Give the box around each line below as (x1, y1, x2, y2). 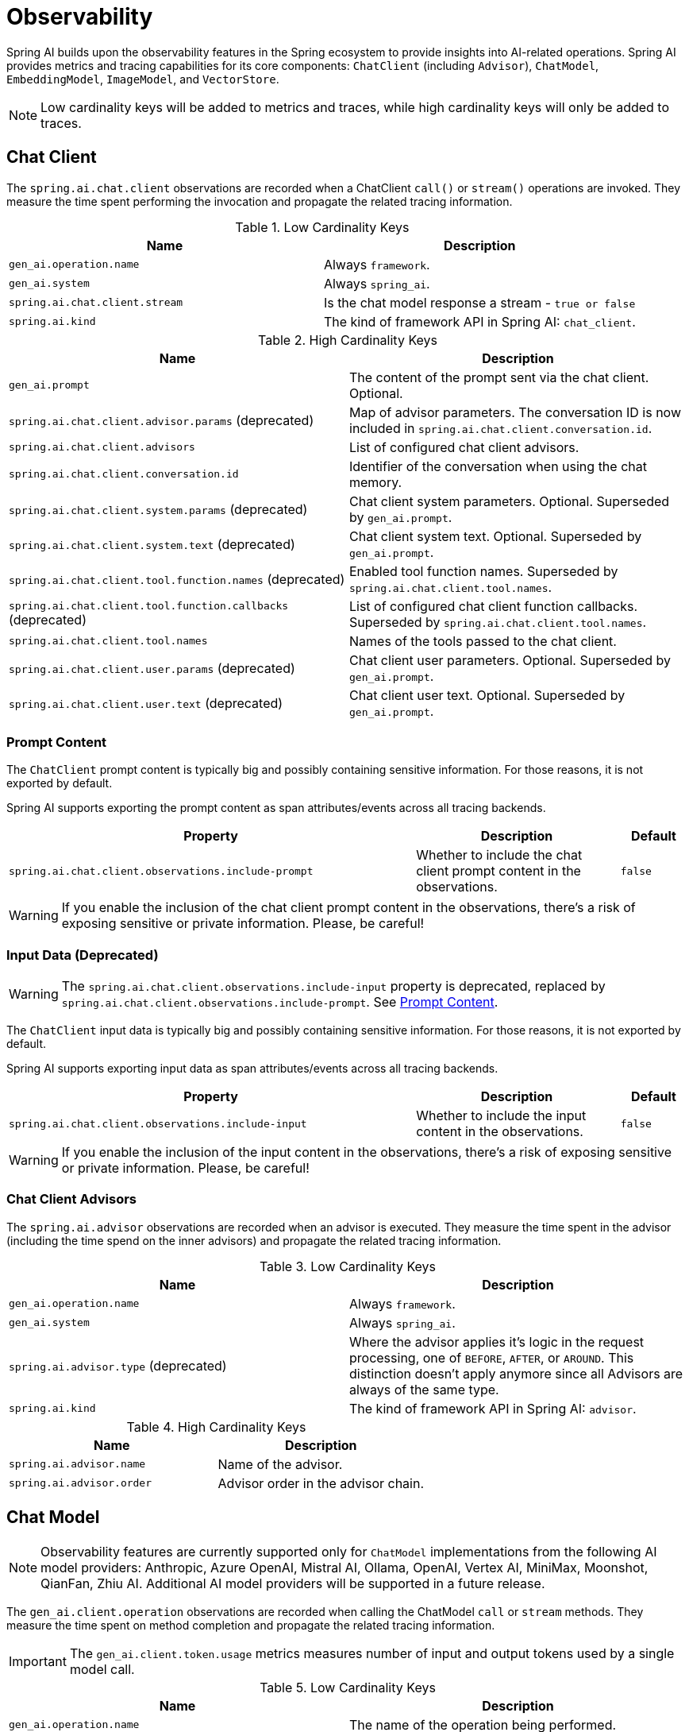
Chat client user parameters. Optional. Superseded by (349, 651, 672, 668)
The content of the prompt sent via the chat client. (349, 369, 649, 385)
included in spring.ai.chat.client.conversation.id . (349, 419, 652, 436)
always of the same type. (349, 1381, 499, 1398)
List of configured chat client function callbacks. (349, 597, 638, 614)
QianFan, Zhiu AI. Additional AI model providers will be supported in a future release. (40, 1575, 545, 1591)
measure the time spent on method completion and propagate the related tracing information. (6, 1618, 495, 1632)
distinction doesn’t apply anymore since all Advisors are (349, 1365, 683, 1382)
